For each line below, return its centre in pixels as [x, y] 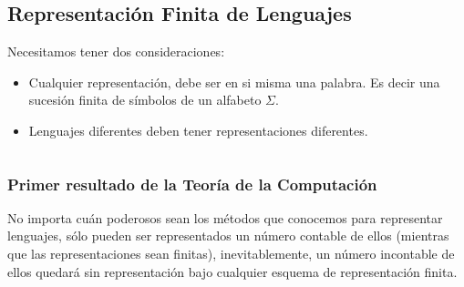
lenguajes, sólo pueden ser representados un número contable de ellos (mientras [228, 236]
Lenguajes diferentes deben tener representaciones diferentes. [198, 130]
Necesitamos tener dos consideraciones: [116, 51]
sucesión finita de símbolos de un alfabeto [145, 100]
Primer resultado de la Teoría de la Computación [192, 184]
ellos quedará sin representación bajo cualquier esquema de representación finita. [232, 271]
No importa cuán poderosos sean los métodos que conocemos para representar [225, 217]
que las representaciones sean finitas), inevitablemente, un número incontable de [231, 253]
